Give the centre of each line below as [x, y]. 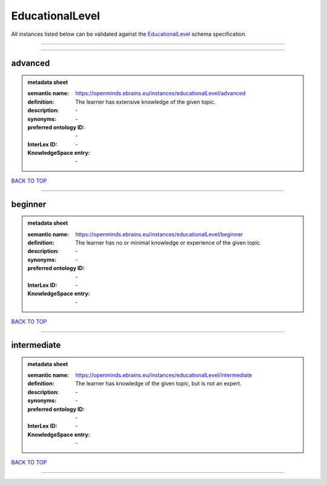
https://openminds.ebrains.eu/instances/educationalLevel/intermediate [164, 375]
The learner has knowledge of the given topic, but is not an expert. [158, 384]
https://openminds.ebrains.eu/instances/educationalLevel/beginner [159, 234]
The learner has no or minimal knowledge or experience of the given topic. [168, 243]
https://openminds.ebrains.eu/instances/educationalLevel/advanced [160, 93]
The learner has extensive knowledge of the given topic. [146, 102]
